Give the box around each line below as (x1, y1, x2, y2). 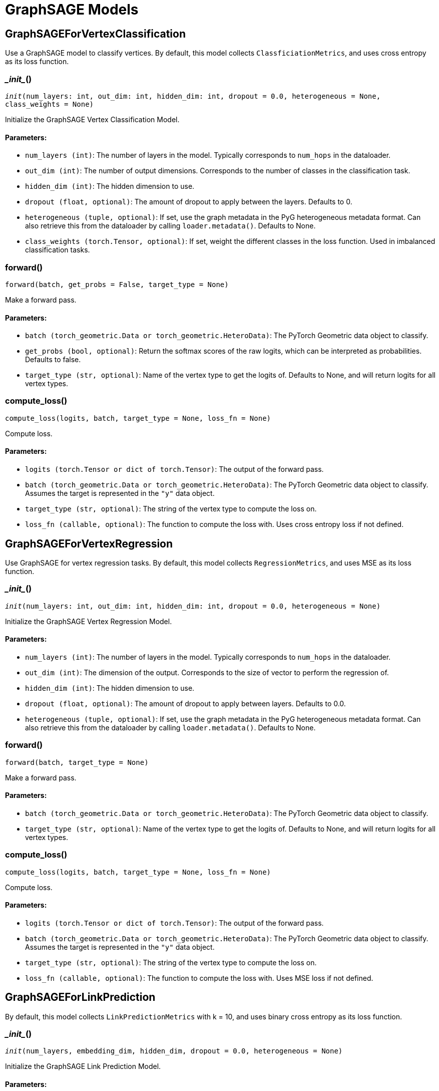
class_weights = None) (5, 100, 94, 108)
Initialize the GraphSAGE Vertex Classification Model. (5, 115, 180, 124)
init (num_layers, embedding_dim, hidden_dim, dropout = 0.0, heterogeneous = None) (5, 1047, 343, 1055)
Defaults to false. (25, 355, 81, 364)
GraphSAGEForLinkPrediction (5, 991, 156, 1004)
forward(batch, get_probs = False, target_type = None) (5, 280, 229, 289)
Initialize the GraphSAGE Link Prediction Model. (5, 1062, 161, 1071)
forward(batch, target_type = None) (5, 758, 149, 766)
